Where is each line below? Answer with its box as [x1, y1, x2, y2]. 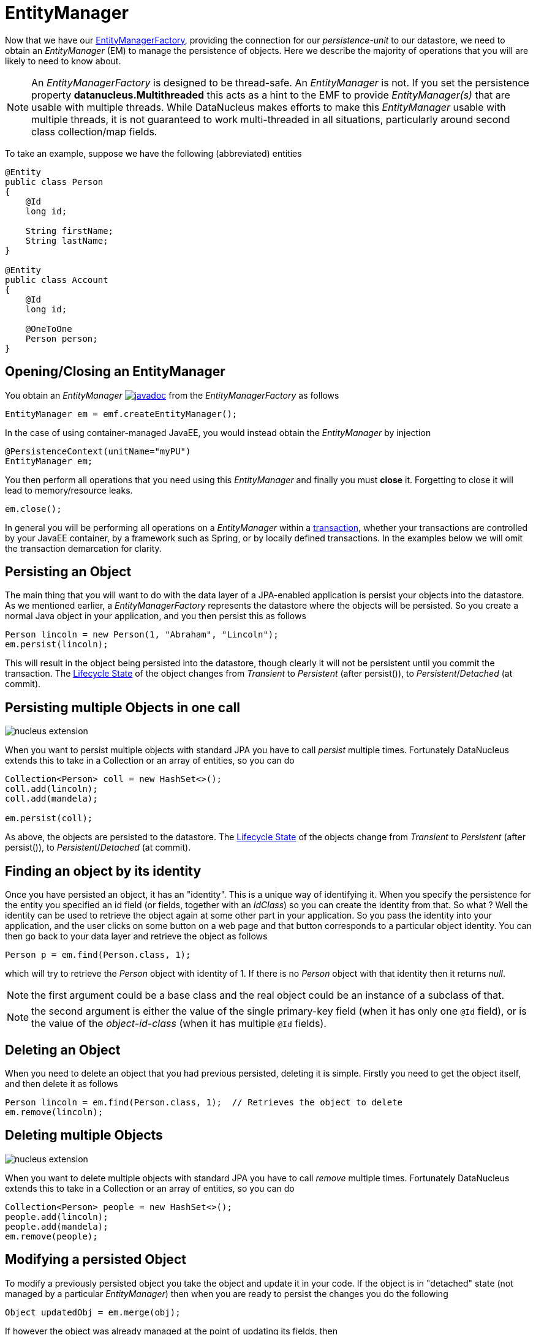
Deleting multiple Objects [5, 1127, 163, 1143]
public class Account [5, 274, 108, 285]
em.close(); [5, 503, 62, 514]
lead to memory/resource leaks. [5, 484, 133, 495]
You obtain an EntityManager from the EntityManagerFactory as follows [5, 389, 339, 401]
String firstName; [25, 225, 114, 236]
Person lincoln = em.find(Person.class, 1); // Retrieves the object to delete [5, 1097, 403, 1107]
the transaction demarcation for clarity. [5, 543, 162, 554]
